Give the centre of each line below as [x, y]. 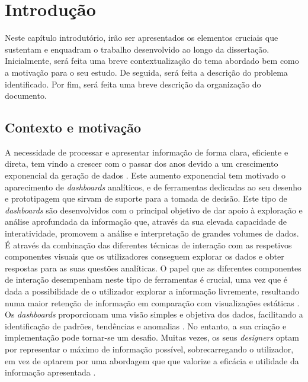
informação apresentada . [50, 372]
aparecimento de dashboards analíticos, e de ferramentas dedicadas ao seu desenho [153, 187]
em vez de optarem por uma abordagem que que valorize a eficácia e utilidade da [152, 360]
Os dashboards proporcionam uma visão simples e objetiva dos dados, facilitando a [154, 314]
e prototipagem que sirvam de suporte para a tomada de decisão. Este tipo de [146, 198]
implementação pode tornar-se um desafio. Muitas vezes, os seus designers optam [152, 337]
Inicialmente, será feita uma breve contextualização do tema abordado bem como [152, 61]
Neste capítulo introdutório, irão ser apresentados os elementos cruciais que [142, 38]
